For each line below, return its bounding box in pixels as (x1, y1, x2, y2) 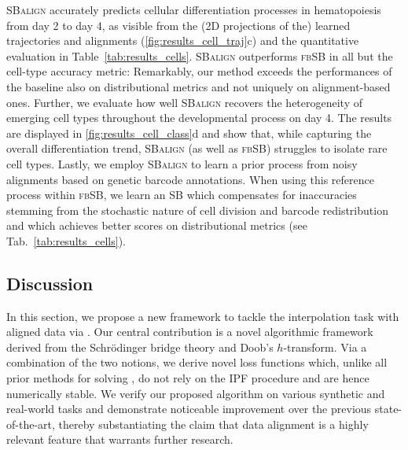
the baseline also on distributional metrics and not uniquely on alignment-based (6, 78, 391, 94)
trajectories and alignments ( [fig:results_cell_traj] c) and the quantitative (6, 32, 359, 49)
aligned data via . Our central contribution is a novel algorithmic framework (6, 323, 373, 340)
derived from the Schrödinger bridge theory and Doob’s (6, 338, 274, 355)
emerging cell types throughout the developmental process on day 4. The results (6, 109, 392, 126)
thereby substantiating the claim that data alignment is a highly (58, 415, 369, 432)
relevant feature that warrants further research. (6, 431, 233, 448)
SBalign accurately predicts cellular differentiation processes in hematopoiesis (6, 2, 381, 17)
